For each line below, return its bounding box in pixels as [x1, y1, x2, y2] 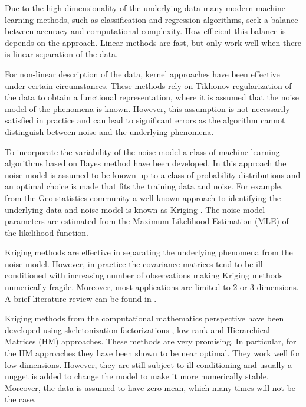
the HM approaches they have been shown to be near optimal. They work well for [5, 347, 301, 359]
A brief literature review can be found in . [5, 292, 157, 304]
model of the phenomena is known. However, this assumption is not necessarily [5, 102, 290, 114]
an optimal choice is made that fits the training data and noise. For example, [5, 180, 283, 192]
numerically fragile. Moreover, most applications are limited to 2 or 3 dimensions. [5, 281, 299, 293]
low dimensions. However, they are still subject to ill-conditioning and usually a [5, 358, 292, 370]
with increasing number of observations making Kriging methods [49, 269, 283, 281]
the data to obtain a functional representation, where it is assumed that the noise [5, 91, 300, 103]
